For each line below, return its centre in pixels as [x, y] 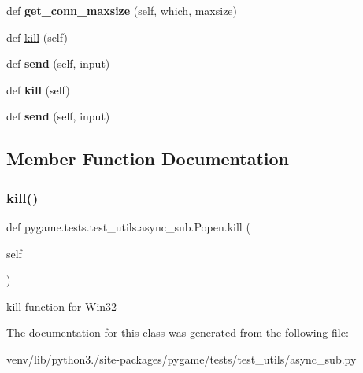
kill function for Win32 [62, 306]
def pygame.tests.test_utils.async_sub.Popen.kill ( [128, 226]
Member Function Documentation [148, 159]
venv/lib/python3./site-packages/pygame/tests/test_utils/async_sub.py [181, 358]
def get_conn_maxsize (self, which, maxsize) [122, 10]
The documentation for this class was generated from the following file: [178, 332]
